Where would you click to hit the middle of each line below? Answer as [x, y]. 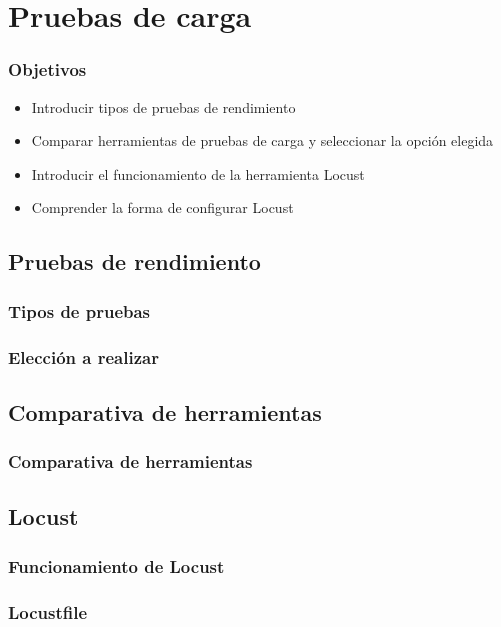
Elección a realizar [83, 356]
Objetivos [47, 69]
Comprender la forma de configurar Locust [162, 207]
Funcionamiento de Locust [116, 565]
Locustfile [48, 611]
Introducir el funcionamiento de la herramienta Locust [198, 173]
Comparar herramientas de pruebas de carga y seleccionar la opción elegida [262, 140]
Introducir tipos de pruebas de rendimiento [163, 106]
